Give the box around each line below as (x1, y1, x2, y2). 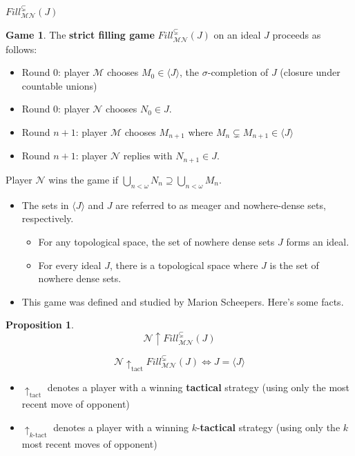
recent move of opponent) (21, 397, 130, 411)
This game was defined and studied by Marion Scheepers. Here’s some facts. (21, 294, 344, 308)
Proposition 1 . (6, 317, 74, 332)
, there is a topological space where (109, 257, 258, 272)
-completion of (207, 65, 269, 79)
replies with (123, 148, 173, 163)
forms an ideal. (286, 234, 349, 248)
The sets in (21, 197, 69, 212)
